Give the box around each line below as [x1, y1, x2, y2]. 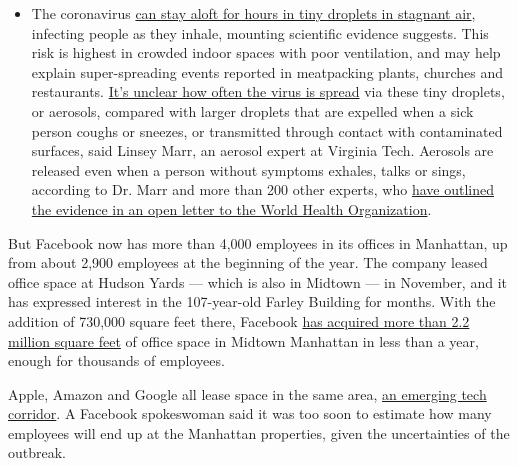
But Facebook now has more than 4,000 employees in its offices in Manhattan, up [8, 232, 508, 253]
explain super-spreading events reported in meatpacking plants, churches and [31, 61, 503, 82]
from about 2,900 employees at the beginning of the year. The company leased [8, 252, 488, 273]
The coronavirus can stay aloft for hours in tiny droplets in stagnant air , [31, 3, 476, 23]
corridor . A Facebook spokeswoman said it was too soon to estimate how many [8, 403, 492, 424]
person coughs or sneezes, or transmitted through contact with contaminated [31, 120, 503, 141]
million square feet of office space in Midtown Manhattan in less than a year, [8, 330, 479, 351]
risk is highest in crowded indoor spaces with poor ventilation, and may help [31, 42, 501, 63]
